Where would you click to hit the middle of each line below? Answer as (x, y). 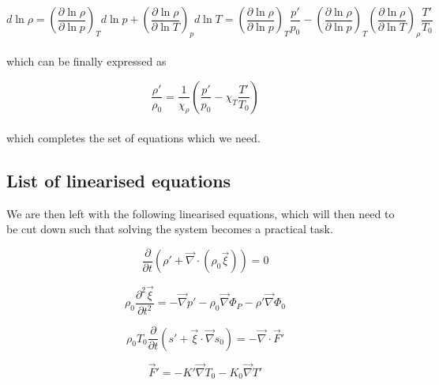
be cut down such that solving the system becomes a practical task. (170, 229)
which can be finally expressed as (86, 61)
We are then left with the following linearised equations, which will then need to (201, 213)
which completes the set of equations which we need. (133, 137)
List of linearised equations (119, 180)
